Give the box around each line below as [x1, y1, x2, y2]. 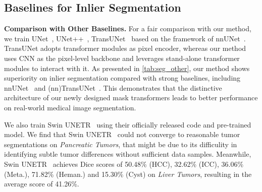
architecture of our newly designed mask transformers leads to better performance [4, 92, 258, 103]
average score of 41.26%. [4, 178, 79, 189]
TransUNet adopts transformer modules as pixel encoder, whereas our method [4, 43, 246, 53]
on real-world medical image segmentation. [4, 102, 136, 112]
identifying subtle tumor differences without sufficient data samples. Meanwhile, [4, 149, 251, 159]
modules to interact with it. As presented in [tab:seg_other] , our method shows [4, 62, 250, 73]
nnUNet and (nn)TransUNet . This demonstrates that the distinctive [4, 82, 222, 93]
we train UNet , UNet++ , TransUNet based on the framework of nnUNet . [4, 33, 246, 43]
